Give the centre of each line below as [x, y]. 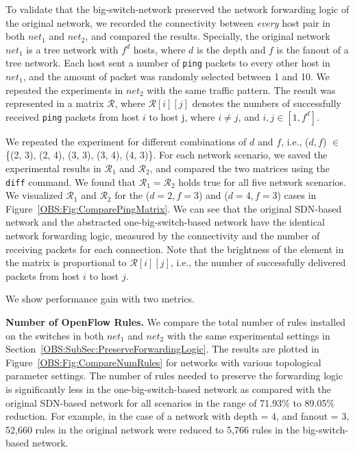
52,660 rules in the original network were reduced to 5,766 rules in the [152, 429]
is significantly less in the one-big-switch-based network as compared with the [169, 389]
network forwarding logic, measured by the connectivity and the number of [163, 236]
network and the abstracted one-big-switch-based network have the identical [165, 222]
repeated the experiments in [64, 90]
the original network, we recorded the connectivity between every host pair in [168, 22]
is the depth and [231, 49]
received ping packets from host [73, 116]
